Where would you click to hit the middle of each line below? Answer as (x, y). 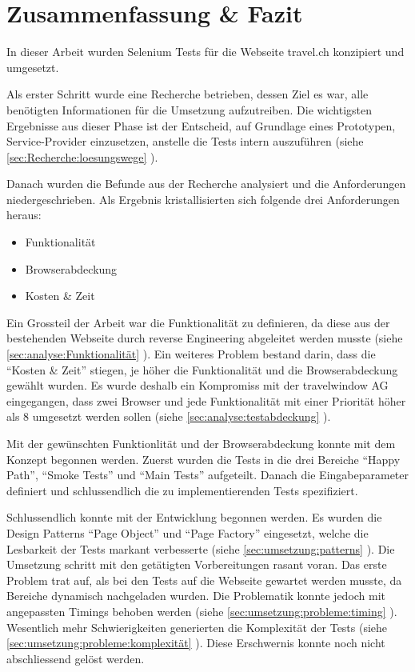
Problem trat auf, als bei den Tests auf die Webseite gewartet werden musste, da (204, 580)
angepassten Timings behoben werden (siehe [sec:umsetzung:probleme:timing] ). (202, 611)
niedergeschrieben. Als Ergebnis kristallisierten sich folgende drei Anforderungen (203, 199)
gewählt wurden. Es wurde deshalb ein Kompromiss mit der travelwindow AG (198, 385)
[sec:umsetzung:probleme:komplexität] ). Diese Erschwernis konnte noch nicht (196, 643)
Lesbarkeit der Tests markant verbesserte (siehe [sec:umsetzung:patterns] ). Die (201, 548)
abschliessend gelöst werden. (76, 658)
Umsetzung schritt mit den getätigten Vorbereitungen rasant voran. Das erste (197, 564)
